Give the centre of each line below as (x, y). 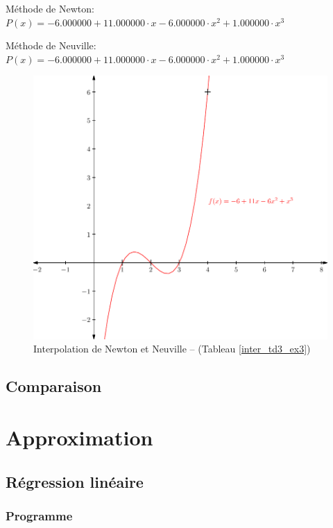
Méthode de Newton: (50, 8)
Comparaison (54, 386)
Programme (39, 515)
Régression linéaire (75, 481)
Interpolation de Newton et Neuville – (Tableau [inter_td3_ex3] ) (172, 349)
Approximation (79, 437)
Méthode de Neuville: (51, 45)
